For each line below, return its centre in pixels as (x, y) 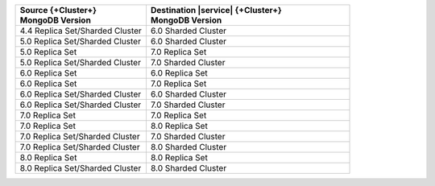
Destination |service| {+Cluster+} (216, 10)
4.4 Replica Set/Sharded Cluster (81, 31)
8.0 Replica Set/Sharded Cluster (81, 168)
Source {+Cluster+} (58, 10)
